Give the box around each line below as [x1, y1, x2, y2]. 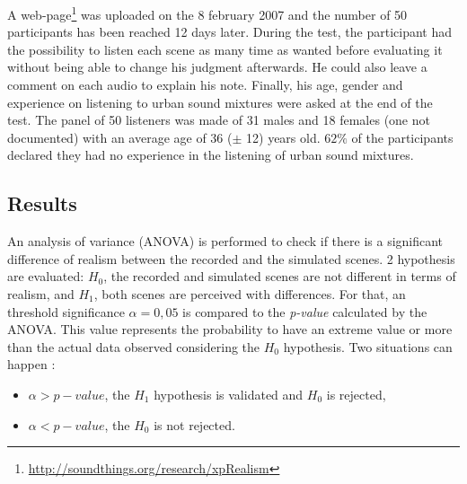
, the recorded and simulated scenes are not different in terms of [103, 267, 456, 286]
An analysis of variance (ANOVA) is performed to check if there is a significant [7, 232, 444, 251]
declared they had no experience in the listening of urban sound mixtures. [7, 145, 414, 164]
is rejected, [326, 384, 386, 403]
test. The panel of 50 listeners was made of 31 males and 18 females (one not [7, 110, 430, 129]
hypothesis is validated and [154, 384, 304, 403]
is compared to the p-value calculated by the [182, 302, 427, 321]
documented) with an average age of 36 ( [7, 128, 233, 146]
